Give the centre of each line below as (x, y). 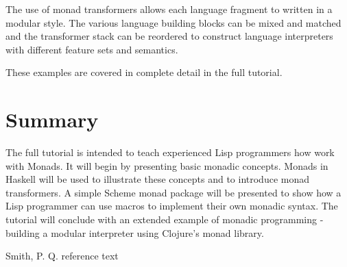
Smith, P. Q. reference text (62, 256)
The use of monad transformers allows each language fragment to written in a (169, 9)
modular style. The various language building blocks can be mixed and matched (173, 22)
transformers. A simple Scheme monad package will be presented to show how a (173, 192)
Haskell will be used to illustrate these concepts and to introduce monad (158, 179)
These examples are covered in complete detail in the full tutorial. (144, 72)
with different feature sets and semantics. (92, 49)
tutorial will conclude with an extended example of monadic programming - (165, 219)
